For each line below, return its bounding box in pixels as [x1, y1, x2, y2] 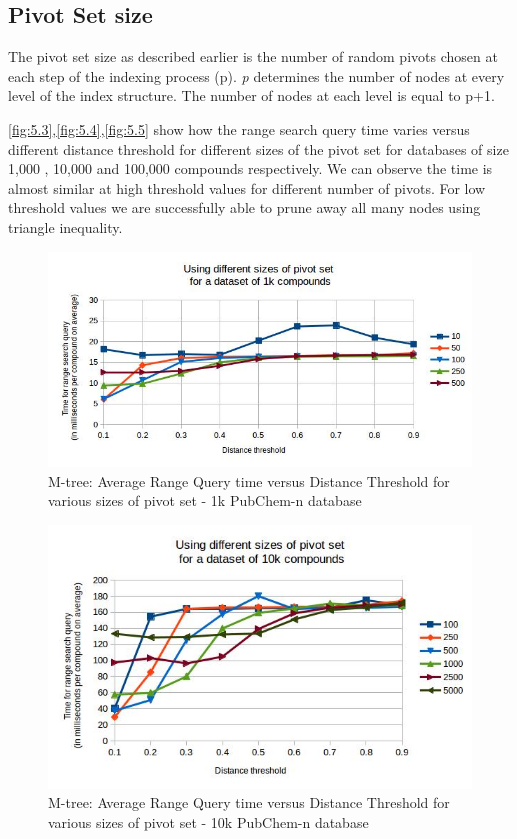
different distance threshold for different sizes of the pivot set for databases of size [8, 138, 509, 159]
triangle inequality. [8, 216, 123, 237]
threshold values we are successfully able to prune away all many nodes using [8, 197, 481, 218]
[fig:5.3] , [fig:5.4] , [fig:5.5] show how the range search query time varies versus [8, 118, 470, 139]
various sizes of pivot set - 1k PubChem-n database [48, 490, 362, 511]
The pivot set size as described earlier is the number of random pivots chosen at [8, 46, 498, 67]
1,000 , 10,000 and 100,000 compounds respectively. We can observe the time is [8, 158, 493, 179]
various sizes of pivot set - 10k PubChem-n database [48, 811, 369, 832]
